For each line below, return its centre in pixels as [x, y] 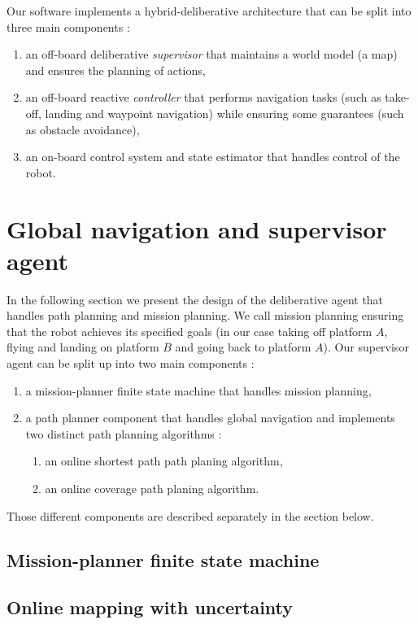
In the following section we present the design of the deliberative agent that [195, 299]
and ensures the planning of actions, [115, 70]
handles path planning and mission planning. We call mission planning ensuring [205, 315]
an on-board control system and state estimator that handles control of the [213, 157]
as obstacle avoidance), [83, 129]
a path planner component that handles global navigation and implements [210, 418]
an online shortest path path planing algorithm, [164, 461]
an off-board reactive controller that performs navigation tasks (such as [203, 97]
